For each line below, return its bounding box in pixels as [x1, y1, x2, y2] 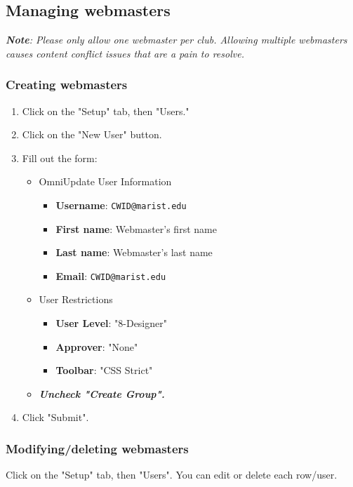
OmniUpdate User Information [39, 174, 172, 189]
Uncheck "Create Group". [39, 386, 165, 401]
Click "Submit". [22, 410, 89, 425]
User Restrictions [39, 292, 113, 307]
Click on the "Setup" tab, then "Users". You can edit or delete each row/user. [6, 467, 338, 482]
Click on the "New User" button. [22, 127, 162, 142]
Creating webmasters [6, 76, 128, 93]
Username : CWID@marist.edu [55, 197, 187, 212]
